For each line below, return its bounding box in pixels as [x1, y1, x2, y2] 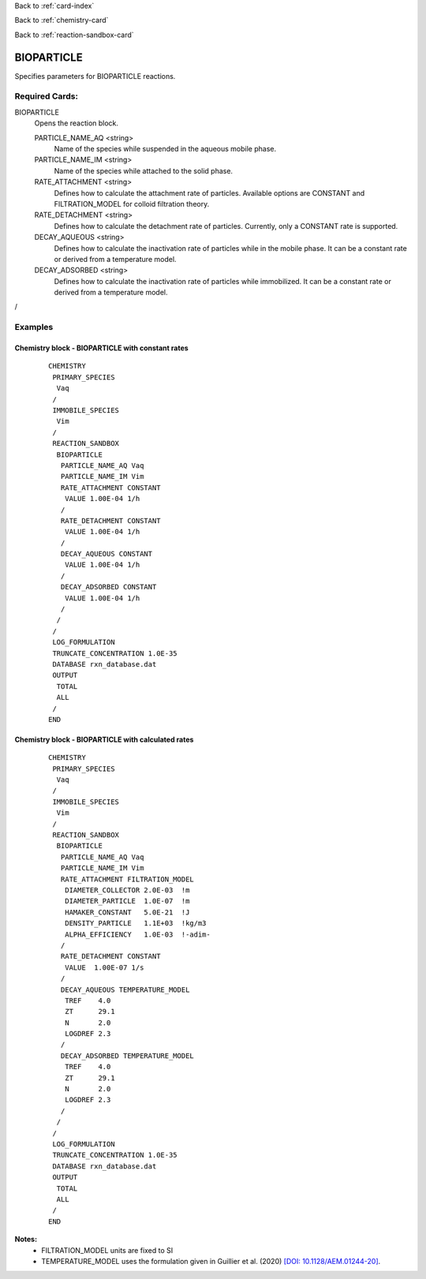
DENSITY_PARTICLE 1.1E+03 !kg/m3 [64, 919, 207, 928]
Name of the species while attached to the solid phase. [54, 166, 233, 175]
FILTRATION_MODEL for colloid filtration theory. [54, 199, 210, 208]
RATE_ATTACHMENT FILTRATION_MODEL [60, 874, 195, 884]
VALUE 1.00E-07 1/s [64, 963, 144, 972]
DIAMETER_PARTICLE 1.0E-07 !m [64, 896, 190, 906]
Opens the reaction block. [34, 118, 118, 128]
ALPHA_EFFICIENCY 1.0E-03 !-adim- [64, 929, 211, 939]
